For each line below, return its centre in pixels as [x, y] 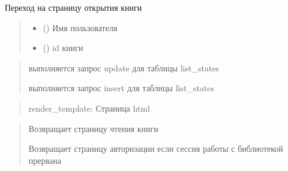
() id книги [63, 48]
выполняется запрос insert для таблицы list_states [121, 88]
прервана [45, 160]
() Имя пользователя [80, 27]
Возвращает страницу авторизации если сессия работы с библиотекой [156, 148]
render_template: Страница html [89, 108]
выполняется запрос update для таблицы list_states [124, 67]
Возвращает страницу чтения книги [93, 128]
